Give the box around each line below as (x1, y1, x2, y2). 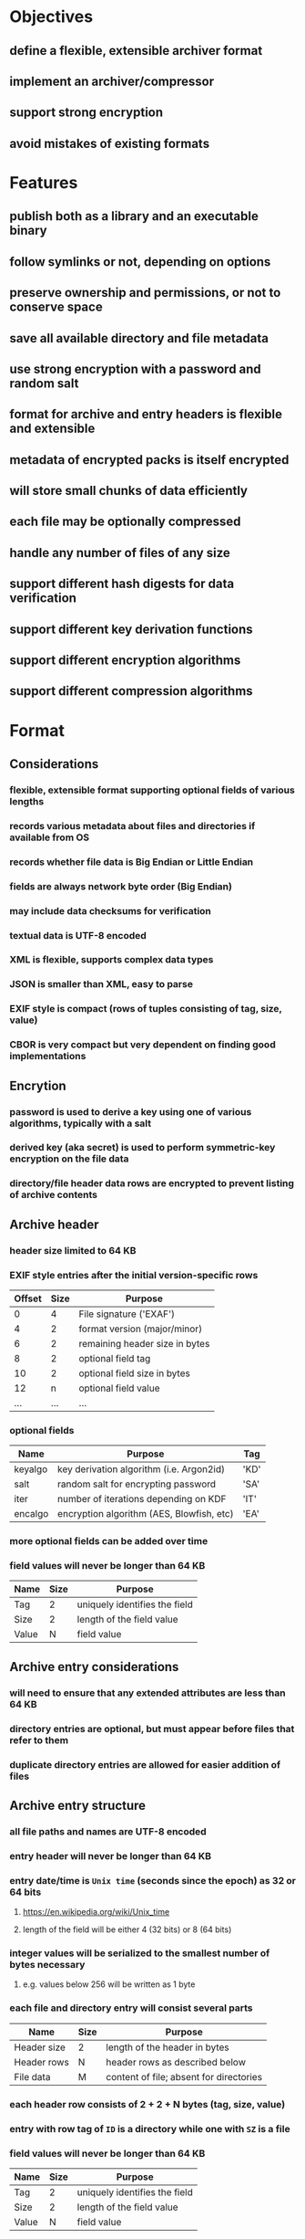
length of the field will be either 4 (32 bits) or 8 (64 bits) (22, 1924, 232, 1935)
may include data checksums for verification (9, 904, 212, 917)
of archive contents (9, 1189, 98, 1202)
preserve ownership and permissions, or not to (9, 285, 281, 300)
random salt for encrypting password (57, 1477, 217, 1490)
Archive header (9, 1216, 99, 1232)
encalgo (14, 1508, 49, 1520)
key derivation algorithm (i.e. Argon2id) (57, 1463, 226, 1476)
